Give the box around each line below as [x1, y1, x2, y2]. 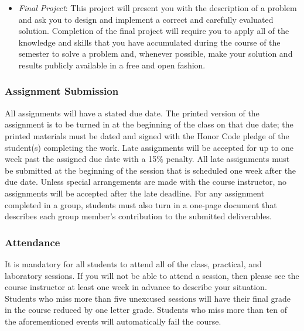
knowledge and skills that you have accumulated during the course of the [18, 36, 281, 48]
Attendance [5, 235, 60, 249]
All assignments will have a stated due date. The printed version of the [5, 106, 259, 119]
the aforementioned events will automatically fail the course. [5, 315, 221, 327]
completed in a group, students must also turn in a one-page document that [5, 198, 277, 211]
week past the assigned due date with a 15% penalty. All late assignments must [5, 153, 290, 165]
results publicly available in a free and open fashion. [18, 58, 206, 71]
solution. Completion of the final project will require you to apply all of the [18, 25, 289, 37]
